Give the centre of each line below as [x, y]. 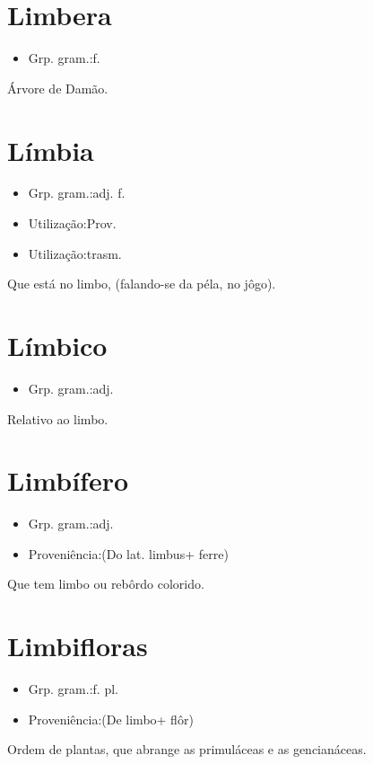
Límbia [51, 150]
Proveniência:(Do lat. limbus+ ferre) [128, 553]
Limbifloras [78, 646]
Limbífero [68, 480]
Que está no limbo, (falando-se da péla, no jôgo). [142, 284]
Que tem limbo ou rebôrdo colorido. [106, 584]
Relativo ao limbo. [58, 418]
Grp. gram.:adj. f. [77, 193]
